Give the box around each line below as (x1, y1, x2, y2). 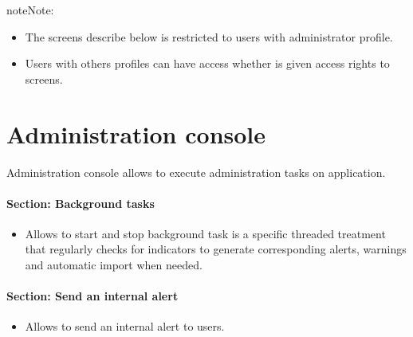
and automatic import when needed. (25, 257, 203, 273)
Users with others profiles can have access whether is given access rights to (25, 55, 390, 72)
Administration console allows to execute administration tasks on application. (6, 163, 386, 180)
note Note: (6, 2, 54, 18)
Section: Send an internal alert (6, 288, 179, 304)
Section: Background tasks (6, 194, 155, 211)
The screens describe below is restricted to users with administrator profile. (25, 28, 393, 45)
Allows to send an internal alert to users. (25, 318, 225, 335)
